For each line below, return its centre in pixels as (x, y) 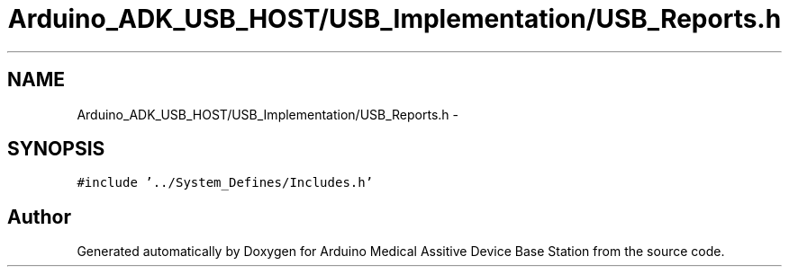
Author (39, 217)
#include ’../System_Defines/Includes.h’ (225, 183)
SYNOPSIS (56, 149)
